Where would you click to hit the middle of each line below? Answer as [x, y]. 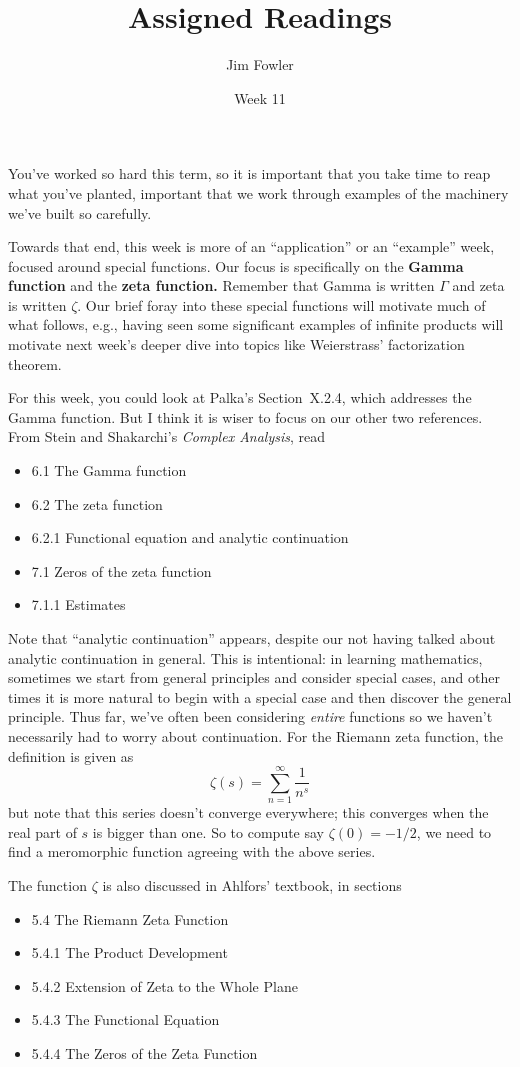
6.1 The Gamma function [109, 470]
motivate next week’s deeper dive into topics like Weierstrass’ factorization [236, 344]
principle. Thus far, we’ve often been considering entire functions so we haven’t [250, 716]
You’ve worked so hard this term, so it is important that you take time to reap [249, 173]
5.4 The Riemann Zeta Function [130, 918]
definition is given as [71, 755]
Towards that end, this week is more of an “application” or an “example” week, [251, 246]
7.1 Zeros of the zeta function [121, 570]
